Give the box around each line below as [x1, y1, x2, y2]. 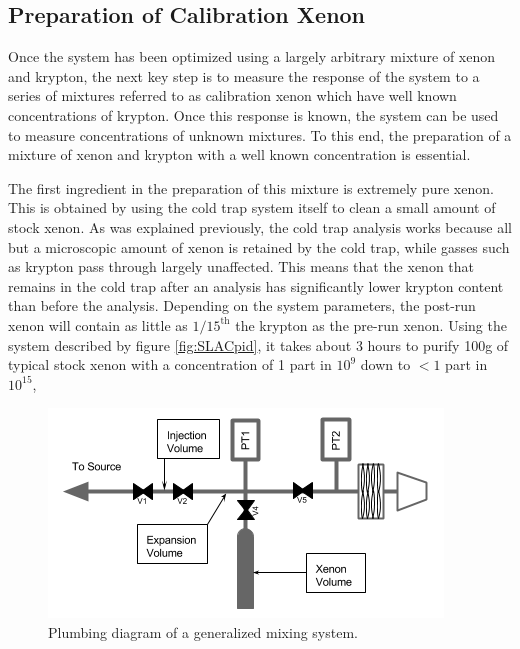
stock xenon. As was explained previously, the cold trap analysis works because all [8, 216, 512, 237]
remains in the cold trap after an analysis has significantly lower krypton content [8, 275, 504, 296]
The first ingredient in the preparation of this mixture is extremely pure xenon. [8, 177, 494, 198]
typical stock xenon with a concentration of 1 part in [8, 354, 332, 375]
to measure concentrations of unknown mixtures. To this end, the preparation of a [8, 124, 512, 145]
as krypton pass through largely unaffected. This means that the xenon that [8, 256, 475, 277]
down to [360, 354, 411, 375]
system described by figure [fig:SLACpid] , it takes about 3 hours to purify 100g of [8, 334, 509, 355]
